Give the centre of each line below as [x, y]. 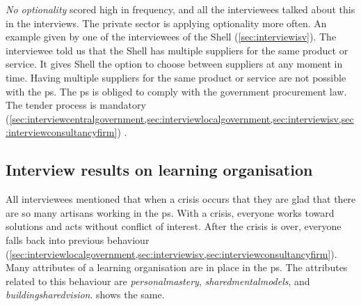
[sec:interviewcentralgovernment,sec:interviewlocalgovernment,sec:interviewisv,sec [182, 118]
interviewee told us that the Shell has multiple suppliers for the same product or [177, 50]
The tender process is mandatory [76, 105]
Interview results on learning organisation [159, 170]
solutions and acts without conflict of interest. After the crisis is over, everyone [174, 226]
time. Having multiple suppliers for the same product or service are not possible [176, 77]
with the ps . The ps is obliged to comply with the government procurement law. [176, 91]
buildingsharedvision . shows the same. [85, 294]
